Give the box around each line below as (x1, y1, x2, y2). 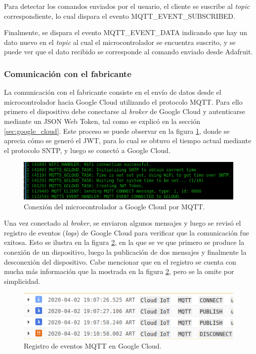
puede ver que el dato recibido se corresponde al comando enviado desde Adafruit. (4, 46, 253, 57)
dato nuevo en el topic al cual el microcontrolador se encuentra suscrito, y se (4, 37, 236, 47)
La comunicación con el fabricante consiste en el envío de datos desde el (4, 87, 221, 97)
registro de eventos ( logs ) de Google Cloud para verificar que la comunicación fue (4, 227, 249, 237)
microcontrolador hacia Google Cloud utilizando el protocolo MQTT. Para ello (4, 96, 243, 107)
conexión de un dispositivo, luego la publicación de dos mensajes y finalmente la (4, 247, 247, 257)
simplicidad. (4, 275, 41, 286)
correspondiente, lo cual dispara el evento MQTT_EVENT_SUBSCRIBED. (4, 10, 235, 21)
